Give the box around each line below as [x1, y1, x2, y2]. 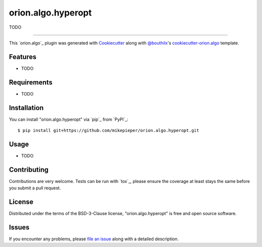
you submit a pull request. [9, 185, 61, 191]
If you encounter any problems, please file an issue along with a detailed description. [9, 236, 179, 242]
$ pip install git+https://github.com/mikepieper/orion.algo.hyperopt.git [17, 128, 199, 133]
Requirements [9, 78, 53, 86]
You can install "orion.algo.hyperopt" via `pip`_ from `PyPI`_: [9, 116, 129, 122]
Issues [9, 223, 30, 231]
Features [9, 52, 36, 61]
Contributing [9, 165, 49, 174]
